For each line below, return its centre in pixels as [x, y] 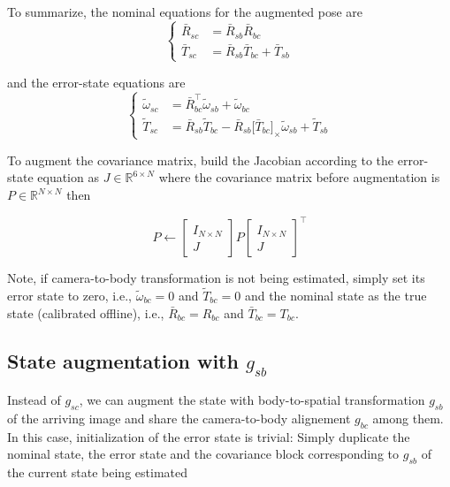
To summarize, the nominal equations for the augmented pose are [185, 11]
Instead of [34, 400]
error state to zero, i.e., [69, 295]
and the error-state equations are [96, 82]
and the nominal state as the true [336, 295]
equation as [68, 177]
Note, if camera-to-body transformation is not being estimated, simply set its [216, 278]
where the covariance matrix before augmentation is [299, 177]
